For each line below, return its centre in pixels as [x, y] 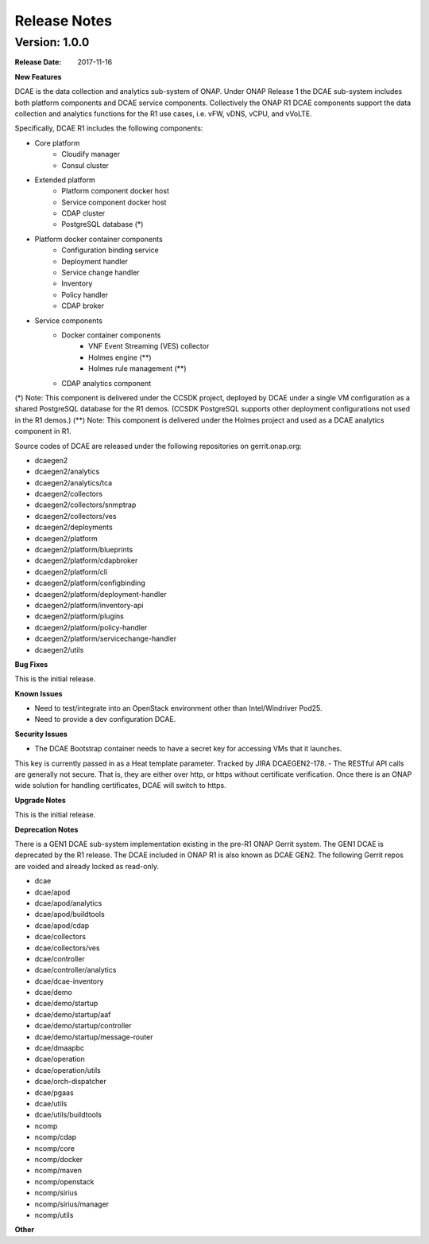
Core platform [57, 142]
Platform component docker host [116, 191]
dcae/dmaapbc [60, 1048]
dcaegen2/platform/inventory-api [89, 605]
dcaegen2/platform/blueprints [84, 550]
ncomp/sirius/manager [72, 1204]
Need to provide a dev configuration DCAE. [105, 719]
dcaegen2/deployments [73, 527]
